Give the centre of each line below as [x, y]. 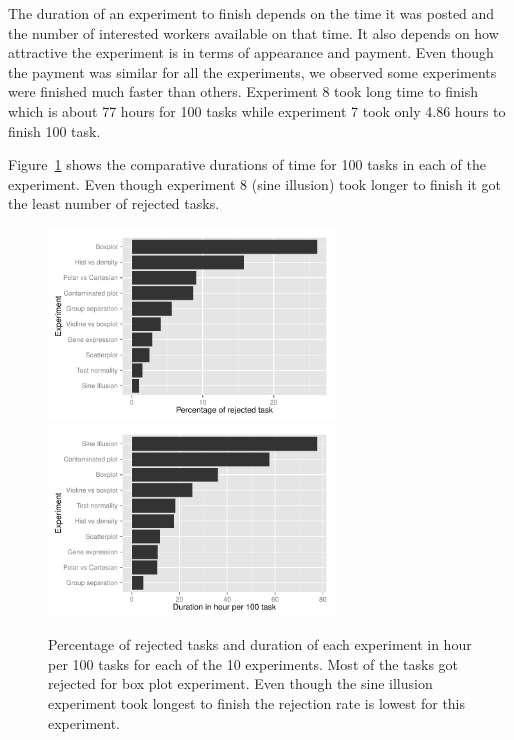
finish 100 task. [54, 130]
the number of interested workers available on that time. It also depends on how [253, 32]
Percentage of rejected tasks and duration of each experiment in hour [260, 644]
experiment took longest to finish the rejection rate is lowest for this [257, 702]
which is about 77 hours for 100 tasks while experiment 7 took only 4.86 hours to [257, 110]
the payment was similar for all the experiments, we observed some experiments [252, 71]
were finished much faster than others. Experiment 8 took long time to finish [243, 91]
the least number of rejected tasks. [114, 203]
